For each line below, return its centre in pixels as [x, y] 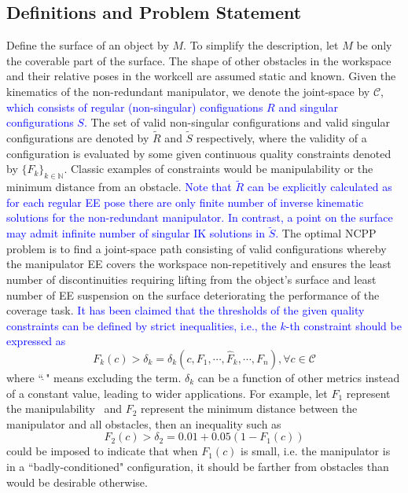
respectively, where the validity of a [281, 137]
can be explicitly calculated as [320, 187]
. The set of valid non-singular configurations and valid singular [237, 122]
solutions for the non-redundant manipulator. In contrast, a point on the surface [200, 217]
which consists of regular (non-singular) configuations [135, 107]
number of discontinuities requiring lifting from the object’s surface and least [191, 279]
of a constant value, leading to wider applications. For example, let [167, 393]
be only [374, 45]
